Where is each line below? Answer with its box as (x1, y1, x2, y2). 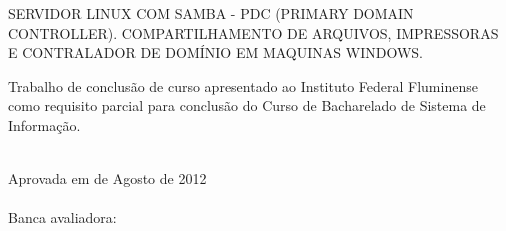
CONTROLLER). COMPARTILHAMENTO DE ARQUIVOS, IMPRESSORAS (8, 22, 499, 43)
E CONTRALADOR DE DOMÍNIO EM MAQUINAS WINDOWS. (8, 42, 423, 63)
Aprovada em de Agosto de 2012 (8, 168, 207, 189)
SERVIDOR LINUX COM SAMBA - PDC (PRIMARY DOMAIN (8, 3, 414, 23)
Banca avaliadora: (8, 207, 117, 228)
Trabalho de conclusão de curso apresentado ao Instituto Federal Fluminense (8, 75, 478, 96)
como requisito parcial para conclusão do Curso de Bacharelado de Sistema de (8, 95, 486, 116)
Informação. (8, 114, 81, 135)
